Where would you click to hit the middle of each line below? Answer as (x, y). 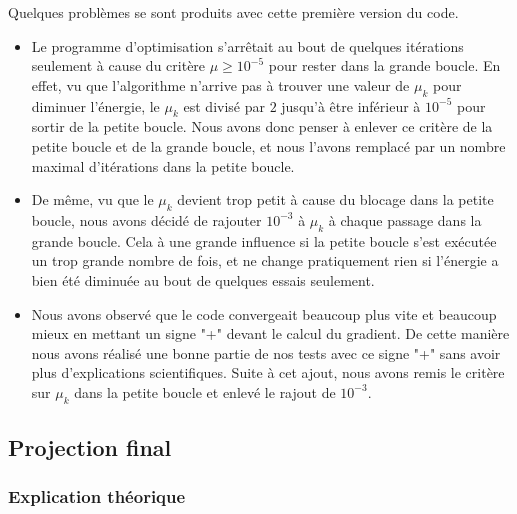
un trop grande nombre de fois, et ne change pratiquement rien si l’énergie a (265, 260)
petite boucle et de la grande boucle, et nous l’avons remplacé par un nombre (268, 145)
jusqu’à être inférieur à (351, 105)
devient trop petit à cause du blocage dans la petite (335, 199)
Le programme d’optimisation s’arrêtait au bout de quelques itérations (247, 45)
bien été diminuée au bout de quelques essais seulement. (203, 279)
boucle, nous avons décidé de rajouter (146, 219)
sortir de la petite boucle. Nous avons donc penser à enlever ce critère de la (262, 126)
